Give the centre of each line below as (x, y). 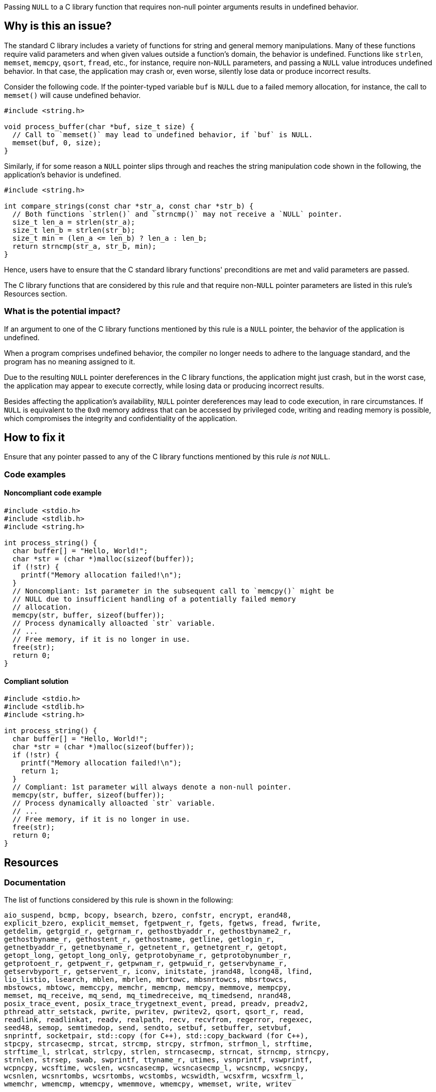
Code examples (35, 474)
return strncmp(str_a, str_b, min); (84, 246)
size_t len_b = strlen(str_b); (74, 230)
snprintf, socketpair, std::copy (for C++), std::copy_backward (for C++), (156, 1036)
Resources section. (36, 293)
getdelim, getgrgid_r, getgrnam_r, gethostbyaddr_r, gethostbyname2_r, (148, 931)
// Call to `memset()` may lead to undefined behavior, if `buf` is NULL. (163, 134)
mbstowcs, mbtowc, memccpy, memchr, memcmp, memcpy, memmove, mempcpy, (148, 988)
